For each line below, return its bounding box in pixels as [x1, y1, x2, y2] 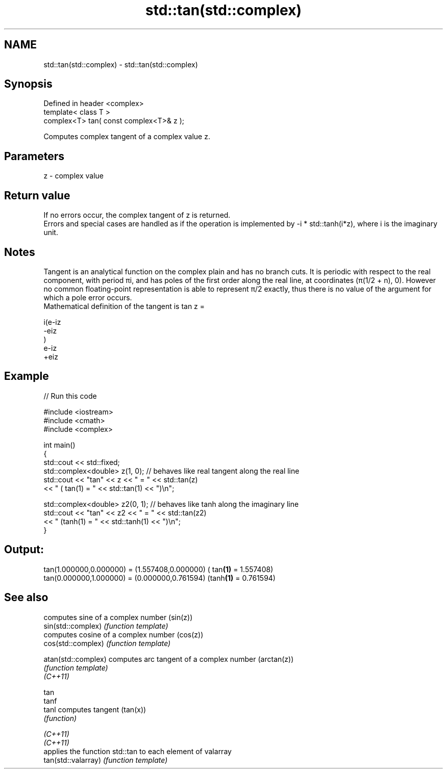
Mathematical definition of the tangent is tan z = [43, 301, 205, 311]
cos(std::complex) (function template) [43, 638, 171, 648]
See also [4, 591, 48, 604]
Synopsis [4, 78, 53, 91]
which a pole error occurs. [43, 293, 132, 302]
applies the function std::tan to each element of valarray [43, 746, 232, 756]
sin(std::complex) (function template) [43, 621, 168, 630]
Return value [4, 189, 70, 202]
